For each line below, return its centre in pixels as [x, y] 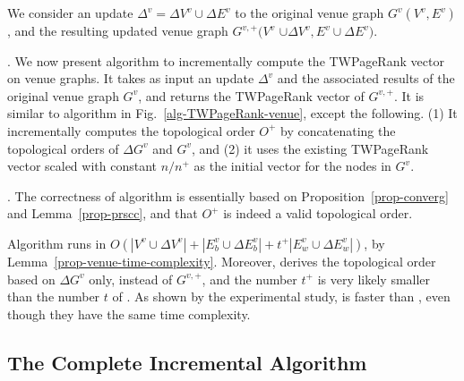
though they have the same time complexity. [129, 313]
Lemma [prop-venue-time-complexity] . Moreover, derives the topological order [222, 261]
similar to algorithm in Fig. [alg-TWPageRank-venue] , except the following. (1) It [232, 113]
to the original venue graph [309, 13]
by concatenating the [338, 130]
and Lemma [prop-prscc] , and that [103, 213]
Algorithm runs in [57, 243]
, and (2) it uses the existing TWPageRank [310, 148]
